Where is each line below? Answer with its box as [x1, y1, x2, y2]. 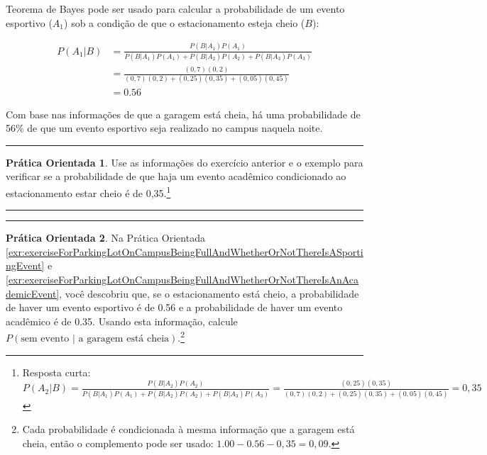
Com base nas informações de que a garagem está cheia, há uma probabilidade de [6, 106, 361, 121]
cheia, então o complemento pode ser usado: [22, 435, 214, 450]
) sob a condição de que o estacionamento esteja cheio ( [64, 15, 305, 30]
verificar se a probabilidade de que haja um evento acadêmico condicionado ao [6, 169, 346, 184]
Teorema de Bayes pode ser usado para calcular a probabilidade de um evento [6, 1, 345, 16]
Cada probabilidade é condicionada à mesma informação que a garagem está [22, 422, 355, 437]
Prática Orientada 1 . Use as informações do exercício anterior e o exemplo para [6, 155, 363, 169]
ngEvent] [6, 258, 45, 273]
